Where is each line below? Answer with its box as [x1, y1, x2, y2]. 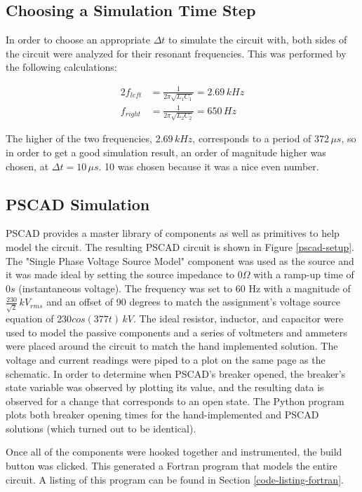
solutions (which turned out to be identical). [6, 421, 196, 435]
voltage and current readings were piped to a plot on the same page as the [6, 352, 326, 367]
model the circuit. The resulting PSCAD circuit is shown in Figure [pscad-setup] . [6, 240, 354, 254]
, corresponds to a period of [192, 131, 311, 146]
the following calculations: [6, 60, 117, 74]
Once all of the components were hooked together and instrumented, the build [6, 444, 342, 459]
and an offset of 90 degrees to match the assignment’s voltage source [46, 294, 341, 309]
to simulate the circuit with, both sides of [168, 32, 347, 47]
